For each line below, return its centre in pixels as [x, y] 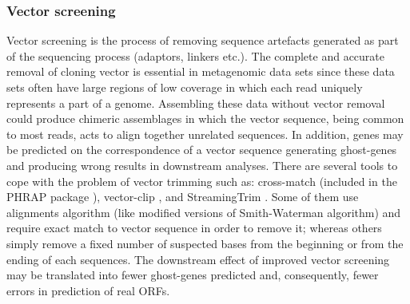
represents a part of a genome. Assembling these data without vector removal [196, 103]
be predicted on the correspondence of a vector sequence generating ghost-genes [202, 150]
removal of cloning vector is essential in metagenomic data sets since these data [201, 71]
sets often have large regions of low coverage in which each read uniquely [185, 87]
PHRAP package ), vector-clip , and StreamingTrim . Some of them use [183, 197]
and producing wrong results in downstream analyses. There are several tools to [202, 165]
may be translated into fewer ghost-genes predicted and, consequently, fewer [193, 275]
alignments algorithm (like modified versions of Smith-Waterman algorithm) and [204, 212]
